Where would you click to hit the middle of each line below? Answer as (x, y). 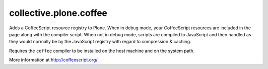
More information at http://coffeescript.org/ (53, 60)
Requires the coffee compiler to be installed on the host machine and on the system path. (102, 51)
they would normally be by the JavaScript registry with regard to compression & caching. (100, 42)
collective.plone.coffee (58, 13)
